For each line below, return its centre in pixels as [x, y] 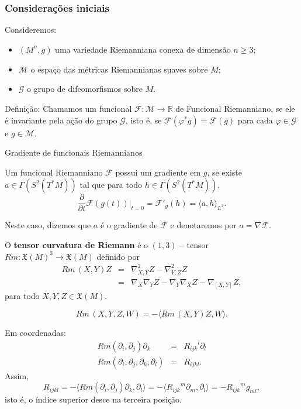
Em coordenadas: [35, 333]
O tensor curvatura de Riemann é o [77, 245]
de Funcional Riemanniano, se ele [235, 108]
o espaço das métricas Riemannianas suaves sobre [119, 69]
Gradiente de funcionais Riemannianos [74, 152]
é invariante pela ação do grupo [61, 120]
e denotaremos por [203, 225]
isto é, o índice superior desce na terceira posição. [93, 399]
